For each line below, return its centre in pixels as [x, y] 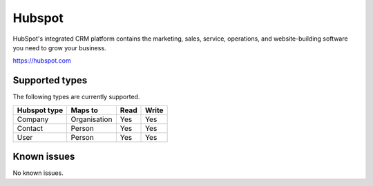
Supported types [50, 80]
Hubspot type [40, 110]
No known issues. [38, 173]
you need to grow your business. [59, 48]
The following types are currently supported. [76, 97]
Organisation [92, 119]
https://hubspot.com [42, 61]
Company [33, 119]
